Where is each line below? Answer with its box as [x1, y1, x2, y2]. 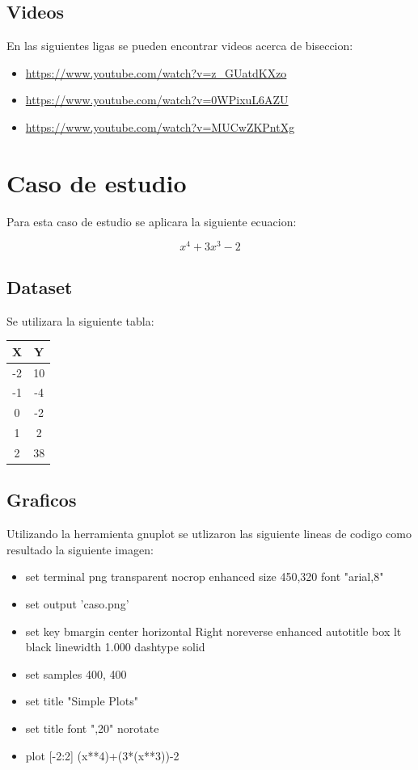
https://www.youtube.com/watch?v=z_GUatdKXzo [25, 64, 287, 81]
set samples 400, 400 [25, 665, 127, 682]
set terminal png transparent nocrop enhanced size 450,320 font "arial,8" [25, 568, 384, 585]
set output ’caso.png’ [25, 595, 129, 612]
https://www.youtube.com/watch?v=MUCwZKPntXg [25, 118, 295, 135]
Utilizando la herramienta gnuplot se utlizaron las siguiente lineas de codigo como [6, 525, 412, 542]
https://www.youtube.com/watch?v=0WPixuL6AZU [25, 91, 289, 108]
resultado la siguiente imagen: [6, 541, 154, 558]
